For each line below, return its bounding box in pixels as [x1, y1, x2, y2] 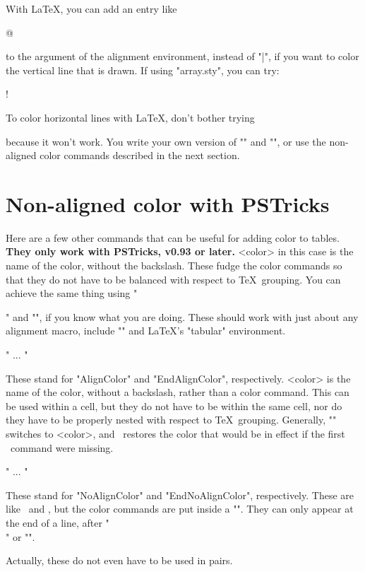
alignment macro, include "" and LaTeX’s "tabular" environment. [6, 323, 286, 338]
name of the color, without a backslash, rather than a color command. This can [6, 385, 349, 399]
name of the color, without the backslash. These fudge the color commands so [6, 258, 342, 273]
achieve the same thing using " [6, 286, 138, 300]
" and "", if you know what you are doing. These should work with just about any [6, 309, 359, 324]
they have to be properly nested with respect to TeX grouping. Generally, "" [6, 412, 337, 427]
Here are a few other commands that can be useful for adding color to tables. [6, 230, 340, 245]
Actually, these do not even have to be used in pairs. [6, 553, 233, 568]
